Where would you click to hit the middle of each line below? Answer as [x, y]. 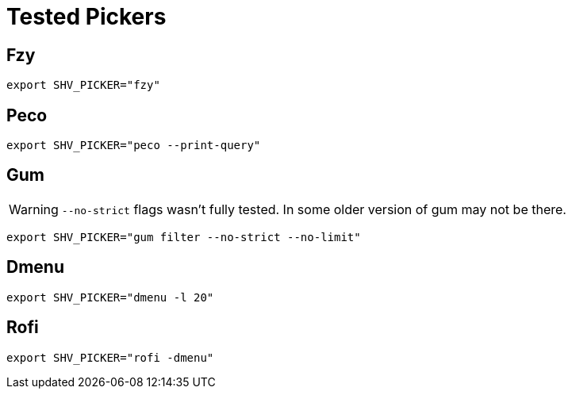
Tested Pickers [86, 17]
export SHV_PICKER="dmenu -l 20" [110, 297]
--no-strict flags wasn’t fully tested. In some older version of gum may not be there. [314, 209]
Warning [34, 209]
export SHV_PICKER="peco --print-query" [134, 146]
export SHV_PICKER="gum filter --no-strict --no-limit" [184, 237]
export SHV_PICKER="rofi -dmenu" [110, 357]
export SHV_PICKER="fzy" [83, 85]
